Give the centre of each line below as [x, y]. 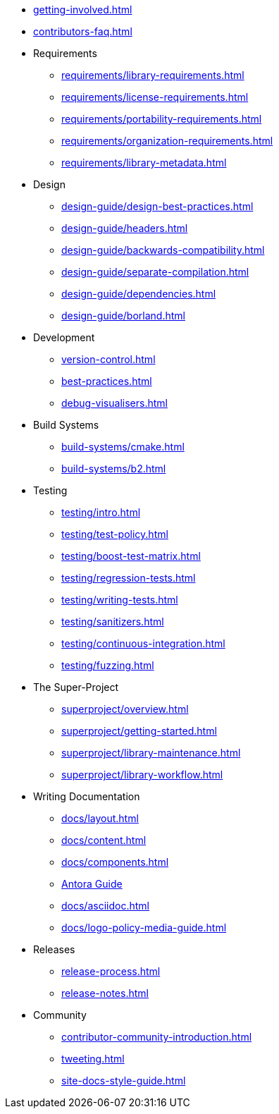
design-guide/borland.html [123, 316]
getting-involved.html [83, 10]
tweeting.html [93, 1059]
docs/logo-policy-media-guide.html [144, 928]
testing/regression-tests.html [129, 578]
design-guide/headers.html [125, 228]
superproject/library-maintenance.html [151, 753]
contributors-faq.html [83, 31]
